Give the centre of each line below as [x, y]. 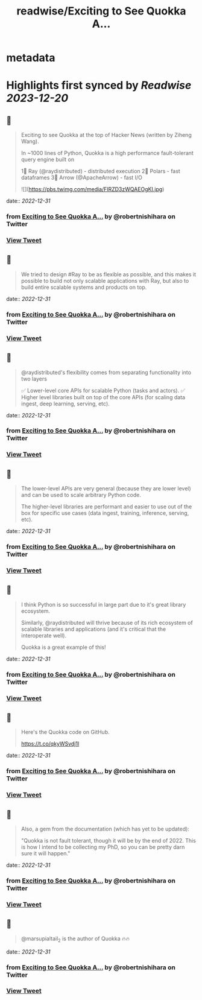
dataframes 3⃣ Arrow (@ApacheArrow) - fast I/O [82, 178]
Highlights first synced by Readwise [99, 85]
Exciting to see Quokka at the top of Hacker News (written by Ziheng [106, 135]
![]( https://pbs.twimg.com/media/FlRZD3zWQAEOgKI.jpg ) [93, 189]
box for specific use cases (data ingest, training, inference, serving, [105, 513]
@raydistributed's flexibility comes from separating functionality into [106, 372]
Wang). [30, 141]
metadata [31, 58]
